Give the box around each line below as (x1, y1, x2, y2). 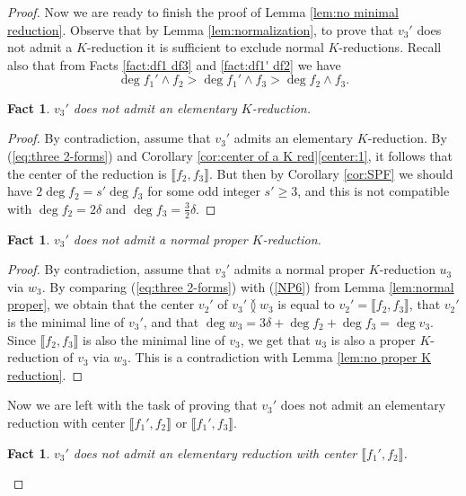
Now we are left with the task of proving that (7, 395, 258, 414)
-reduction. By (367, 128, 447, 147)
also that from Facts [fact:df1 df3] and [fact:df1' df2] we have (7, 55, 341, 74)
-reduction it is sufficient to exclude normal (86, 38, 324, 57)
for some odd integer (147, 182, 260, 200)
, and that (143, 313, 199, 331)
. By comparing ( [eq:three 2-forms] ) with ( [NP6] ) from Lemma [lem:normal (41, 277, 454, 296)
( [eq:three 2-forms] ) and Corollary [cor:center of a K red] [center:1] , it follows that (7, 146, 453, 165)
